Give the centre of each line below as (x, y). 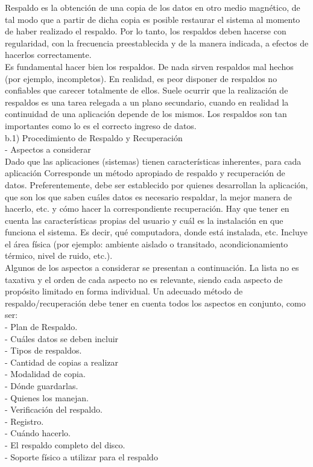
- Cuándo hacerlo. (38, 433)
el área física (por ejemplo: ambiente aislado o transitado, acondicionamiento (147, 243)
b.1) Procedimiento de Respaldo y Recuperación (94, 137)
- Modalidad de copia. (45, 374)
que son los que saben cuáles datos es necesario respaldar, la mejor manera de (148, 196)
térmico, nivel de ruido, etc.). (59, 256)
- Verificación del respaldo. (54, 409)
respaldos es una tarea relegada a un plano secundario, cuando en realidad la (147, 102)
